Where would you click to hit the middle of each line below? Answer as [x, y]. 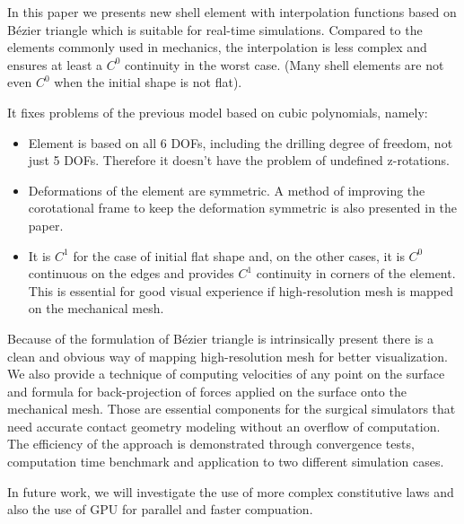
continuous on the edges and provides [131, 273]
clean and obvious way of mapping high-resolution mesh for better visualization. [228, 356]
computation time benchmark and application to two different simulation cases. [226, 462]
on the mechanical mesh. [96, 308]
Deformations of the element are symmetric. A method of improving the [227, 190]
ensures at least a [55, 64]
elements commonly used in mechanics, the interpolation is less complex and [217, 47]
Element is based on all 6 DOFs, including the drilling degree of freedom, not [241, 142]
